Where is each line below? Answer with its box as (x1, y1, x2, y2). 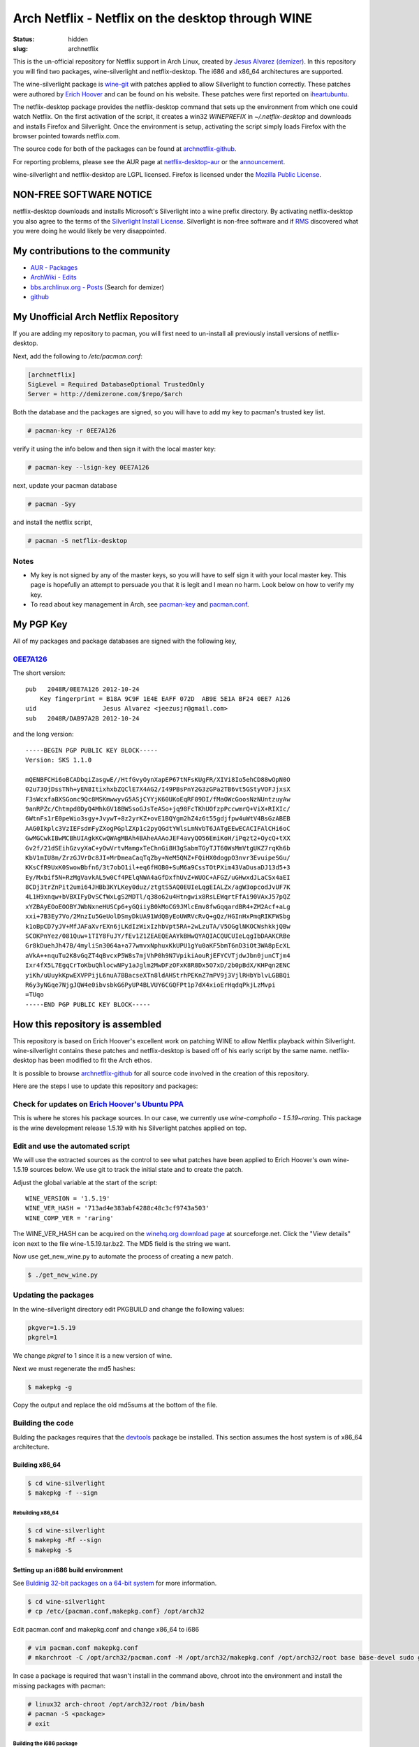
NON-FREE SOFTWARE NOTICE (13, 189, 153, 201)
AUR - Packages (30, 263, 78, 272)
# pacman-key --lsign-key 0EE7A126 (27, 463, 149, 472)
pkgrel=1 (27, 1333, 58, 1342)
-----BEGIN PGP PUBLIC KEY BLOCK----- (25, 746, 159, 754)
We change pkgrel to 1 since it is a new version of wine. (13, 1351, 172, 1360)
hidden (68, 35, 89, 43)
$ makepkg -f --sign (27, 1489, 98, 1497)
